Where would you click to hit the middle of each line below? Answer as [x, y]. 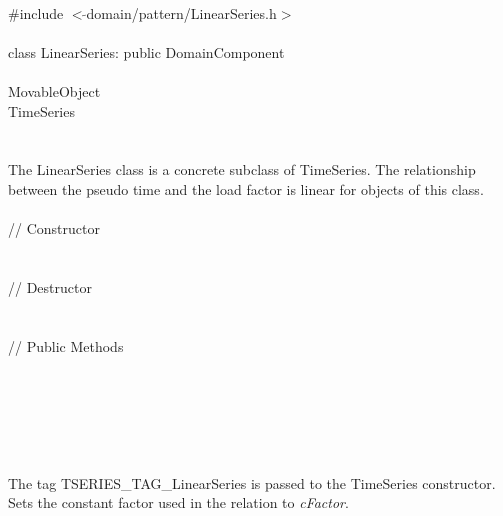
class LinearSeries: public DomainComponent [146, 51]
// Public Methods [66, 345]
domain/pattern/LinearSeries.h [181, 12]
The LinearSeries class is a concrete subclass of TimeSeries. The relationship [242, 169]
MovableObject [54, 90]
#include [36, 12]
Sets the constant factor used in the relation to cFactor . [178, 502]
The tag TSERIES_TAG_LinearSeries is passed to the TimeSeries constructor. [252, 482]
